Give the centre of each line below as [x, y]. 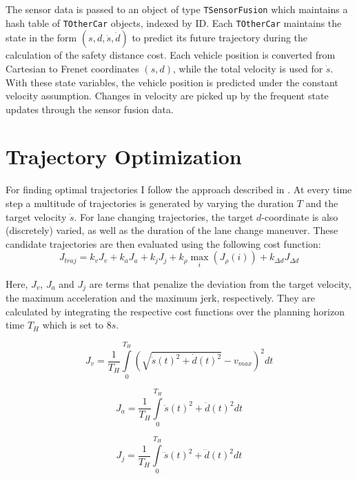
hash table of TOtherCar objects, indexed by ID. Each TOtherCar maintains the [174, 22]
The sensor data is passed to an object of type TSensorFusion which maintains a [177, 9]
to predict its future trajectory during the [220, 38]
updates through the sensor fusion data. [90, 109]
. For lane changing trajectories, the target [164, 216]
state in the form [41, 38]
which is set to [73, 325]
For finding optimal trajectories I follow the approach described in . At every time [179, 189]
